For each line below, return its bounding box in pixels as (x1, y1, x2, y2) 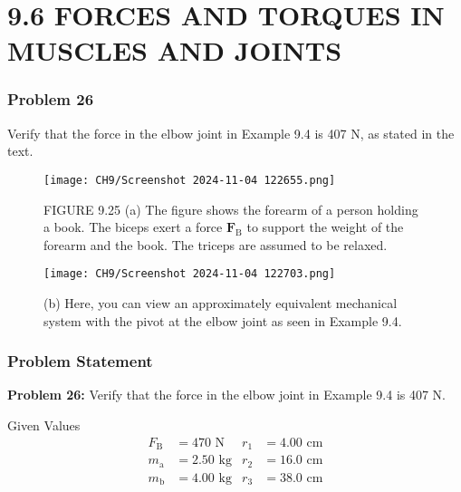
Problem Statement (7, 350, 153, 372)
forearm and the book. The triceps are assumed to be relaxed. (43, 235, 388, 254)
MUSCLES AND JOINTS (7, 32, 342, 69)
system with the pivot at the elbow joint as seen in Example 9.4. (43, 311, 402, 330)
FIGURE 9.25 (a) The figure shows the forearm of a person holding (43, 199, 418, 218)
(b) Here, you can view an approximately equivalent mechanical (43, 294, 398, 313)
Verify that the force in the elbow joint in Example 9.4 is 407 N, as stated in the (7, 123, 455, 142)
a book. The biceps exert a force (43, 217, 223, 236)
